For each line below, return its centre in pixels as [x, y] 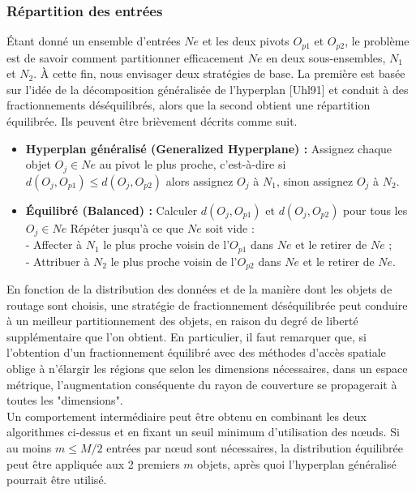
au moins [29, 447]
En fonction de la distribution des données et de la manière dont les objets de [199, 289]
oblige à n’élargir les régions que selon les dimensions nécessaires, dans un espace [207, 369]
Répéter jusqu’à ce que [127, 227]
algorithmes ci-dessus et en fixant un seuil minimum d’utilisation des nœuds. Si [203, 432]
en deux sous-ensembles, [326, 57]
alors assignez [199, 180]
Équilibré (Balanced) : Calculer [112, 210]
